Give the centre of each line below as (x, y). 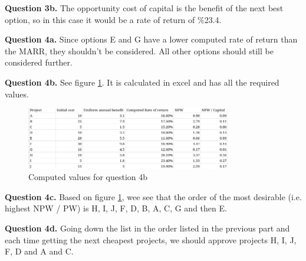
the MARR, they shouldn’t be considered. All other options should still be (139, 50)
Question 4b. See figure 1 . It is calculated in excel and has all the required (142, 82)
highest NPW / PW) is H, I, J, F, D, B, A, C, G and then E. (116, 208)
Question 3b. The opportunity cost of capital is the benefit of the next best (144, 8)
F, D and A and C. (39, 251)
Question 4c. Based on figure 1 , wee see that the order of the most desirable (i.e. (153, 196)
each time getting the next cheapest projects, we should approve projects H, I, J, (151, 239)
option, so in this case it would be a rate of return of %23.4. (113, 19)
